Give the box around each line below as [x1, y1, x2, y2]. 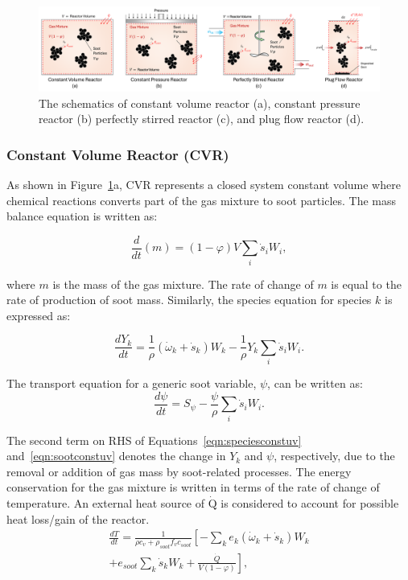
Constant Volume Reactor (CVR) [6, 144, 229, 164]
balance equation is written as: [6, 208, 158, 224]
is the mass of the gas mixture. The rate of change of [52, 275, 314, 292]
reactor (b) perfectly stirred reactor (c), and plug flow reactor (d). [39, 110, 365, 127]
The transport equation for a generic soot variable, [6, 375, 257, 392]
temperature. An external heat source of [6, 494, 205, 511]
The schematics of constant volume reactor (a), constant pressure [39, 94, 361, 111]
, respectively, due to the [274, 447, 395, 464]
